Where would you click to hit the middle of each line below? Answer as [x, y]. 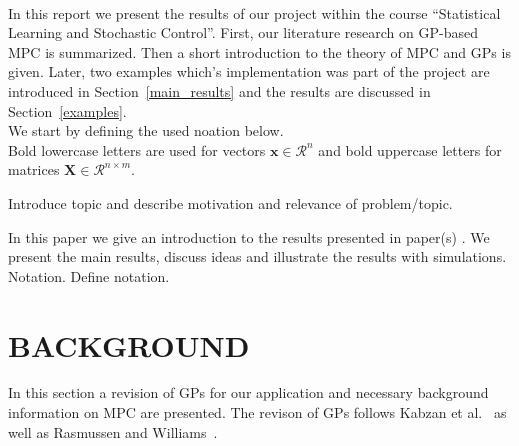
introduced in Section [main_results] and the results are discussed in [219, 90]
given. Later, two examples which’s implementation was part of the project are [249, 71]
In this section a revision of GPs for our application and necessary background [248, 392]
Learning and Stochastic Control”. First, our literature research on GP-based [243, 32]
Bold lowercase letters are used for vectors [137, 149]
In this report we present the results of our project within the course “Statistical [254, 12]
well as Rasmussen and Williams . [113, 431]
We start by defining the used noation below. [146, 130]
